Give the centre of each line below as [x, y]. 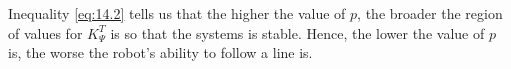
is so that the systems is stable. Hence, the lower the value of [297, 32]
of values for [45, 32]
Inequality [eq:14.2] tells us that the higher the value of [177, 13]
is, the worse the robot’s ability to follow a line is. [160, 52]
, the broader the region [430, 13]
